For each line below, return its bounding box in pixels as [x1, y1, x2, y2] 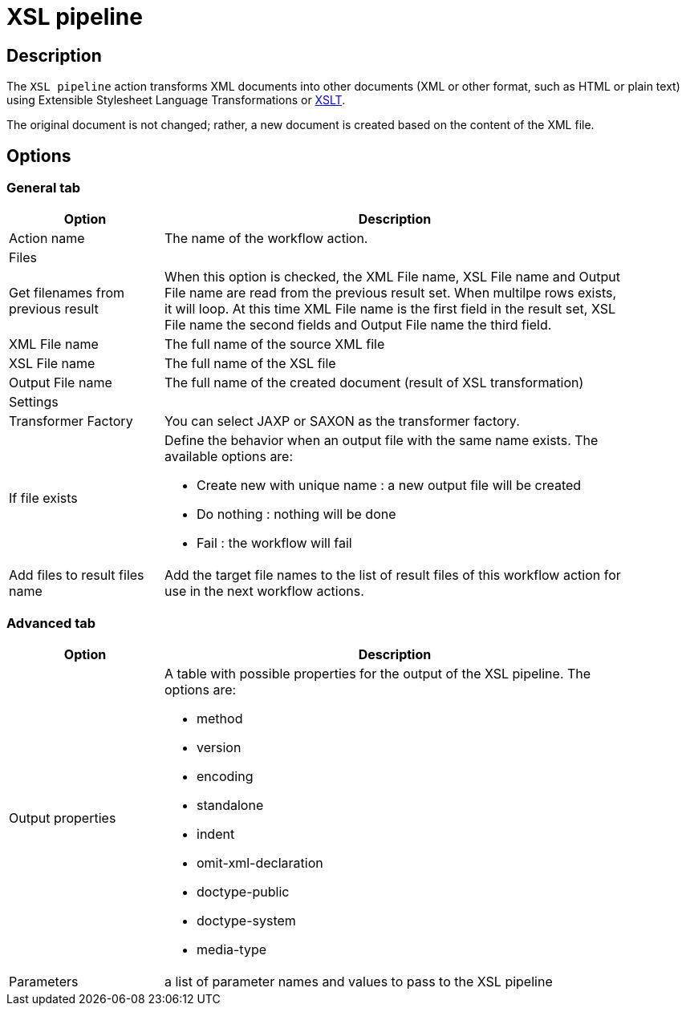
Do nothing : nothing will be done [197, 506, 396, 523]
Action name [9, 230, 85, 247]
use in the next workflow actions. [164, 583, 364, 600]
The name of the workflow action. [164, 230, 368, 247]
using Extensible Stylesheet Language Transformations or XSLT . [6, 93, 346, 107]
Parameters [9, 974, 79, 990]
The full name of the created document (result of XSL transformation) [164, 374, 584, 391]
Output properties [9, 810, 116, 827]
